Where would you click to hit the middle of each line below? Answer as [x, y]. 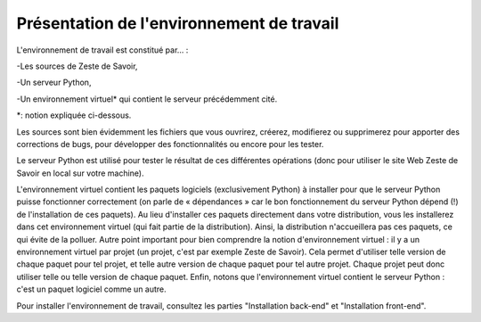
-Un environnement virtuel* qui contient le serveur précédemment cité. [147, 99]
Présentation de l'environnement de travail [178, 23]
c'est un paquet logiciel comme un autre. [91, 289]
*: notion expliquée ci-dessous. [74, 115]
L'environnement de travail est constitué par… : [102, 50]
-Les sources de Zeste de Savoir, [77, 66]
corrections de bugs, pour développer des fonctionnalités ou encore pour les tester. [170, 144]
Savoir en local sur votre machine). [80, 173]
